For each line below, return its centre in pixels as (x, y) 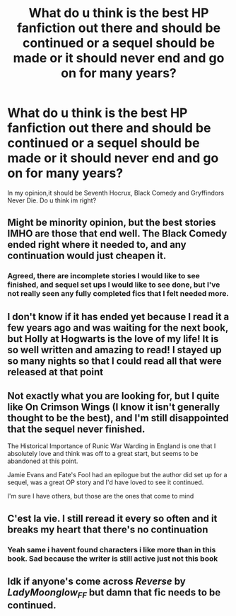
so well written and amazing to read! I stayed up (114, 349)
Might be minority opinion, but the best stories (112, 223)
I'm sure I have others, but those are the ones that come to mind (101, 496)
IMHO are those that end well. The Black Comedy (117, 234)
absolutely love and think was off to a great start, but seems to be (103, 454)
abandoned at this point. (43, 461)
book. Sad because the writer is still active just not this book (113, 559)
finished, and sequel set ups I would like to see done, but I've (114, 285)
